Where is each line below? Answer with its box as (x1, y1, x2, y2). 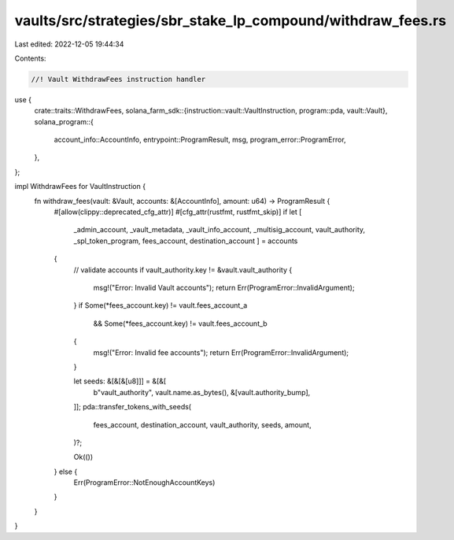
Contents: (14, 54, 46, 63)
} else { (54, 467, 78, 476)
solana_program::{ (34, 117, 94, 126)
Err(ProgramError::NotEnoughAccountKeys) (73, 478, 216, 487)
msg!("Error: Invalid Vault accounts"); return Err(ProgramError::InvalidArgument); (93, 283, 355, 292)
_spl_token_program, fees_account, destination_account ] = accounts (73, 236, 298, 246)
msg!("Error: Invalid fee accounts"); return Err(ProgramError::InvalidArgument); (93, 347, 349, 357)
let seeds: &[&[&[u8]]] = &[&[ (73, 376, 167, 386)
